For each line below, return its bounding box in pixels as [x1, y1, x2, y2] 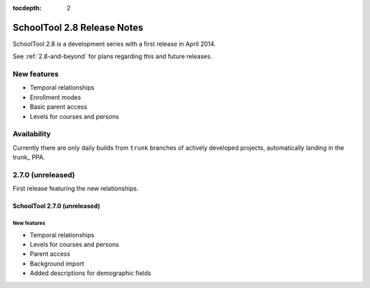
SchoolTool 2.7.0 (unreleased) [12, 202, 101, 210]
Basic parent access [29, 103, 88, 111]
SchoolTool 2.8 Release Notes [12, 21, 144, 34]
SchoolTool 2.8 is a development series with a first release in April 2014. [12, 40, 216, 48]
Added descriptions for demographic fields [29, 269, 151, 277]
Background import [29, 259, 85, 267]
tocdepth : [12, 4, 42, 12]
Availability [12, 129, 51, 139]
